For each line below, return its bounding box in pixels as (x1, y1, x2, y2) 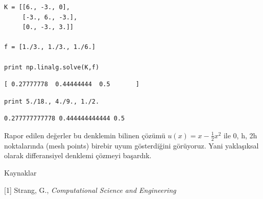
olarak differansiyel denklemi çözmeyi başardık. (4, 150, 152, 161)
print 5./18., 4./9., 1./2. (4, 97, 100, 105)
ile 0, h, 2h (223, 130, 257, 140)
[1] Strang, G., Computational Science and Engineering (4, 184, 176, 195)
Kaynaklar (4, 167, 37, 178)
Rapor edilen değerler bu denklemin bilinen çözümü (4, 130, 165, 140)
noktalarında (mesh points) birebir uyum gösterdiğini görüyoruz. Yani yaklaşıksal (4, 140, 259, 151)
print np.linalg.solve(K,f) (4, 63, 100, 71)
